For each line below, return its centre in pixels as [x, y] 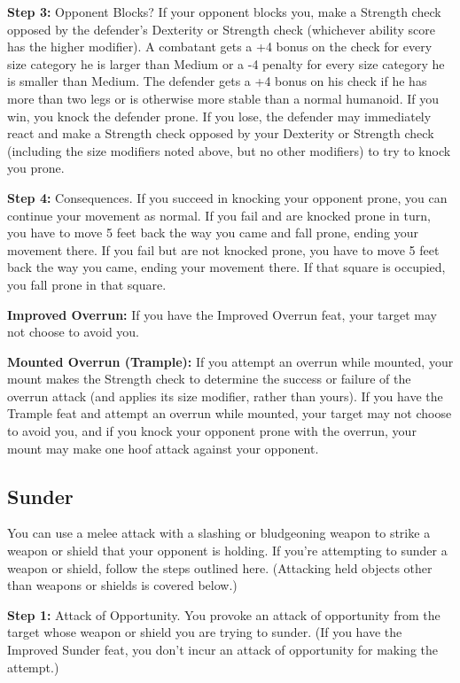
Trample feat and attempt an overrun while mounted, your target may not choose [230, 413]
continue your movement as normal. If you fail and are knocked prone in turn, [219, 215]
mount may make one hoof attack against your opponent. [163, 448]
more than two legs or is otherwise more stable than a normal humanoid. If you [223, 98]
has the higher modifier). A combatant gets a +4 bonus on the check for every [220, 47]
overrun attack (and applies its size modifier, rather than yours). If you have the [225, 396]
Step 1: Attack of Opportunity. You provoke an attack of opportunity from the [224, 614]
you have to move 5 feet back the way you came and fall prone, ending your [213, 233]
